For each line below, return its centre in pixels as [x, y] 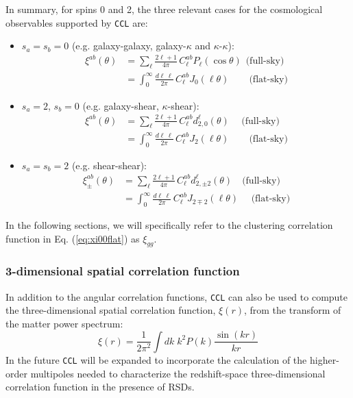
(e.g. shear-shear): [109, 165]
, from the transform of [292, 310]
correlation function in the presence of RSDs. [100, 387]
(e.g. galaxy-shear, [121, 105]
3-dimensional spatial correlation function [123, 271]
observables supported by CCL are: [77, 22]
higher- [324, 359]
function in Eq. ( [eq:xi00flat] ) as [73, 238]
